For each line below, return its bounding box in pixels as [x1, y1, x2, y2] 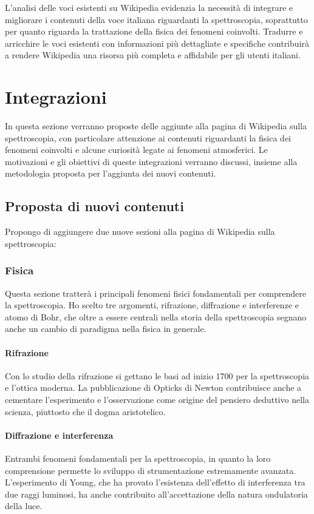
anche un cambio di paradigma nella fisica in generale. [5, 322, 206, 335]
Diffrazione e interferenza [5, 428, 114, 441]
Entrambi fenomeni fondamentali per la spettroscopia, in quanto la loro [5, 452, 271, 465]
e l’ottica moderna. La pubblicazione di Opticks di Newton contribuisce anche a [5, 381, 302, 394]
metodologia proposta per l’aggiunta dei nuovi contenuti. [5, 167, 216, 180]
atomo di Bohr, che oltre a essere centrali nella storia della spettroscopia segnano [5, 310, 307, 323]
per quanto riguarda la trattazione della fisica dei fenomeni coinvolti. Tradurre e [5, 25, 303, 38]
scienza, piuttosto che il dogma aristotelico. [5, 405, 166, 418]
